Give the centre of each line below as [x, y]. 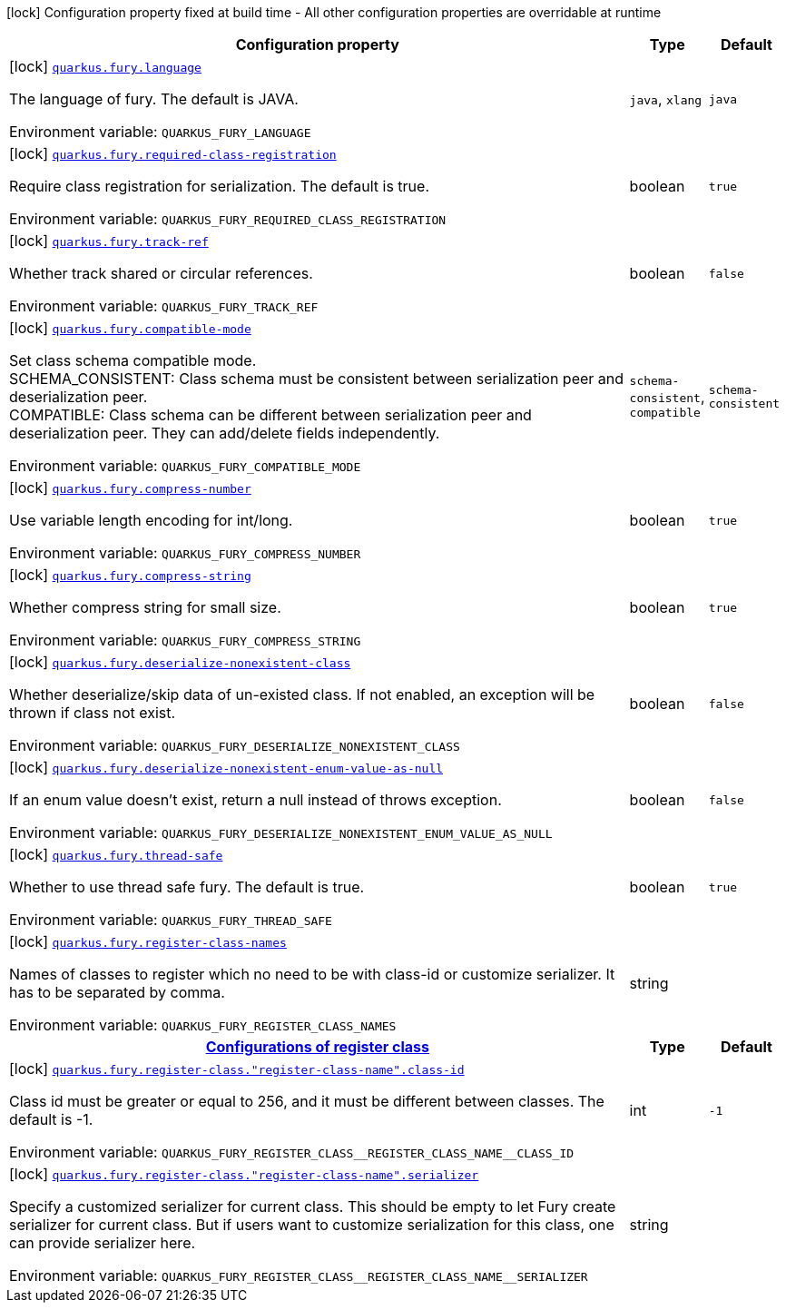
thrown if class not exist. [93, 713]
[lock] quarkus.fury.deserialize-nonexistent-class [180, 662]
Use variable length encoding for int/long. [151, 520]
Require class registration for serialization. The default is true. [220, 186]
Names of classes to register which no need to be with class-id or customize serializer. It [312, 974]
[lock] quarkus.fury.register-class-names [148, 941]
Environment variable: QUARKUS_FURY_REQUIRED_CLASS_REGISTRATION [228, 219]
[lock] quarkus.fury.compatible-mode [130, 328]
